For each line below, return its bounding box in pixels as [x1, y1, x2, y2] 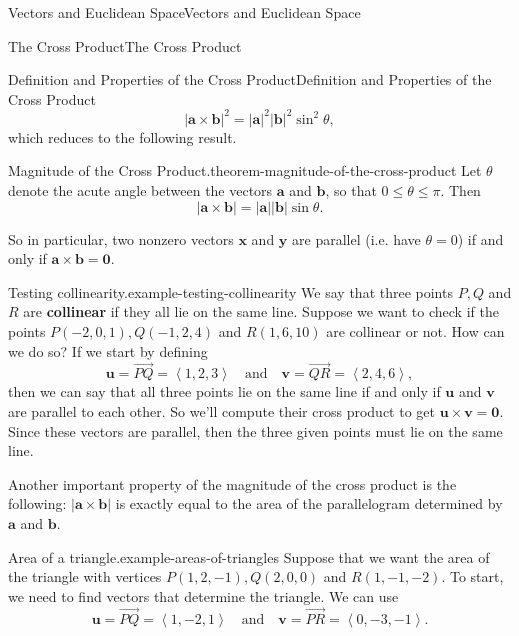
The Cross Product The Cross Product [8, 35, 242, 56]
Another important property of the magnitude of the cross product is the [8, 473, 457, 494]
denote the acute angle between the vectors [8, 180, 273, 201]
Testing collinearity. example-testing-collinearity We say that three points [8, 281, 453, 302]
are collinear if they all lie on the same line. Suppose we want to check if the [23, 301, 499, 322]
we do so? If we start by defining [8, 340, 208, 361]
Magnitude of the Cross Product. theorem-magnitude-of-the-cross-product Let [8, 160, 482, 181]
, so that [325, 180, 377, 201]
